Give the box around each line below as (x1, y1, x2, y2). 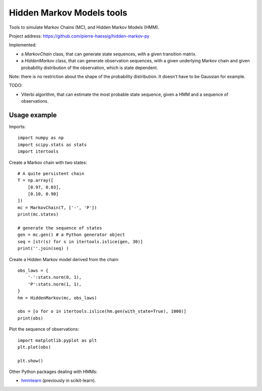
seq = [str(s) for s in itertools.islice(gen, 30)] (17, 239, 143, 244)
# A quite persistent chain (17, 171, 84, 176)
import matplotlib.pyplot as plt (17, 338, 97, 343)
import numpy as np (17, 135, 64, 141)
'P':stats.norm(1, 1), (27, 281, 82, 287)
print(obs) (17, 315, 44, 321)
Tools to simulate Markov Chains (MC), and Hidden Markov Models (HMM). (9, 24, 160, 30)
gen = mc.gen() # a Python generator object (17, 232, 126, 238)
